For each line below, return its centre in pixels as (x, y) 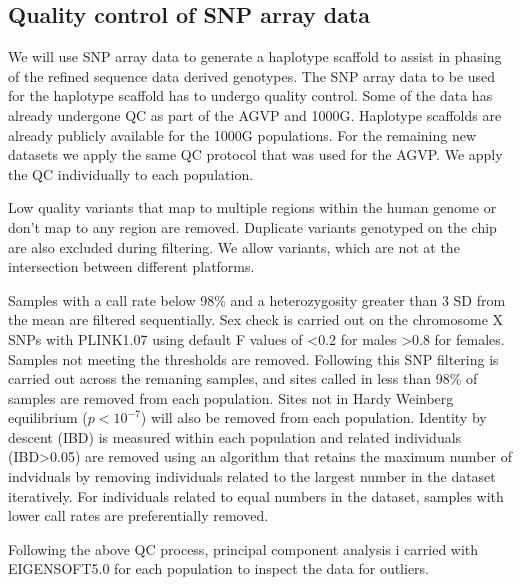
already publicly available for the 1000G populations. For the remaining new (242, 134)
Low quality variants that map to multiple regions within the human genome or (252, 207)
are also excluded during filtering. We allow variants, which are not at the (234, 246)
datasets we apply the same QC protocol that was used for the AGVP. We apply (255, 154)
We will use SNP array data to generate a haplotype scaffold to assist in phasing (255, 56)
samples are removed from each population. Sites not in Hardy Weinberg (231, 397)
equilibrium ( (48, 417)
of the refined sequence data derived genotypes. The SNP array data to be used (252, 75)
